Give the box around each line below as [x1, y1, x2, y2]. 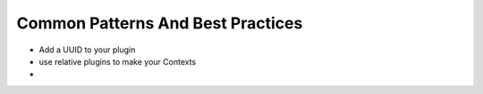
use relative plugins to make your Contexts [38, 56, 197, 67]
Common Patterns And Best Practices [16, 13, 303, 33]
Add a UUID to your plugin [38, 44, 136, 55]
